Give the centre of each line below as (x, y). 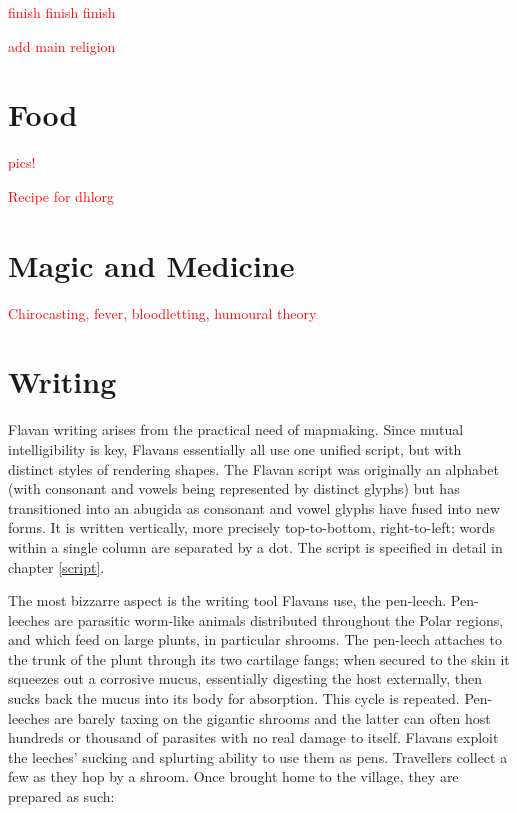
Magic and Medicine (151, 264)
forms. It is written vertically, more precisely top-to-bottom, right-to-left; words (252, 527)
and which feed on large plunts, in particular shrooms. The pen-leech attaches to (255, 639)
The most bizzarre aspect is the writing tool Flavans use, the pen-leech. (227, 600)
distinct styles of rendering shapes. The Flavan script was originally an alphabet (253, 468)
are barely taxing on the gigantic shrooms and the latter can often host (272, 717)
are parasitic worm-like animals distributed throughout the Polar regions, (279, 619)
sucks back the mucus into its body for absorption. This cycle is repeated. (234, 698)
